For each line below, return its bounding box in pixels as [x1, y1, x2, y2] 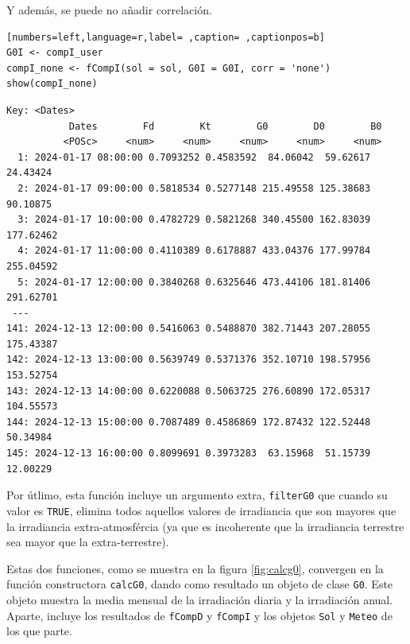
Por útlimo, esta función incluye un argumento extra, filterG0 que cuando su [6, 487, 388, 503]
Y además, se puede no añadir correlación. [6, 2, 212, 17]
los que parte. [6, 623, 72, 639]
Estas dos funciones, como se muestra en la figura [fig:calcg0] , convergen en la [6, 560, 384, 576]
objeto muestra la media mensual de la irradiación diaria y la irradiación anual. [6, 591, 393, 607]
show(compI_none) [6, 78, 98, 90]
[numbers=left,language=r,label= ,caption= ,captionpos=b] [6, 31, 325, 43]
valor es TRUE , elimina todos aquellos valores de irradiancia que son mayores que [6, 502, 396, 518]
